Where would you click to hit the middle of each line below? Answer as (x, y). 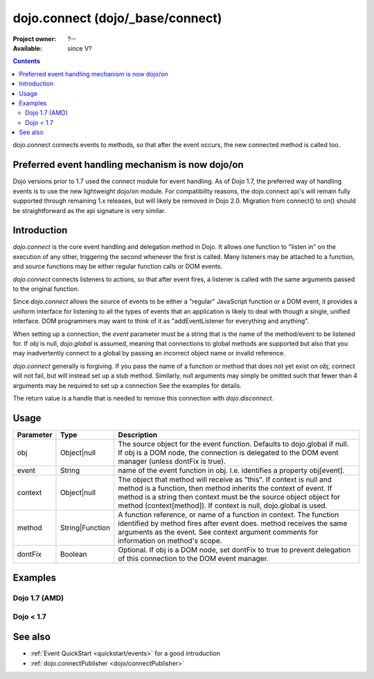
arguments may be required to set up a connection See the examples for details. (127, 385)
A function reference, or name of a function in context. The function (229, 514)
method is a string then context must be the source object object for (229, 496)
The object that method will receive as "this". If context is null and (225, 479)
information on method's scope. (170, 540)
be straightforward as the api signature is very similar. (89, 210)
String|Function (85, 528)
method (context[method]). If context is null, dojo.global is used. (223, 505)
